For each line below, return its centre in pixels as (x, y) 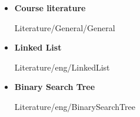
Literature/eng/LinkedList (62, 67)
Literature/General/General (65, 27)
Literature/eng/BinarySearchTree (75, 106)
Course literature (50, 8)
